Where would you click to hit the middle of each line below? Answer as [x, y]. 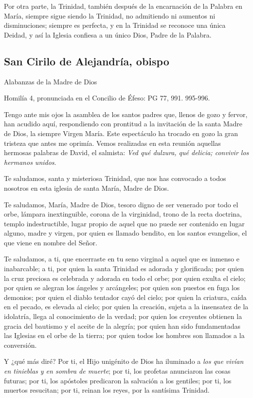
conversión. [20, 345]
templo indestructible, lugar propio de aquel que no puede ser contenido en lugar [124, 223]
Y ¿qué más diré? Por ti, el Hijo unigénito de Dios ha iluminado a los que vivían [124, 361]
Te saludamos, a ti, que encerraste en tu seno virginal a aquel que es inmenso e [122, 259]
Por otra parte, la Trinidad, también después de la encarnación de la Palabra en [123, 6]
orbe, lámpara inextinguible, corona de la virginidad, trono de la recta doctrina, [123, 214]
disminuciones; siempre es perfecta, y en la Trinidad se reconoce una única [115, 25]
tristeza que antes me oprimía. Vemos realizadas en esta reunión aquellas [112, 143]
